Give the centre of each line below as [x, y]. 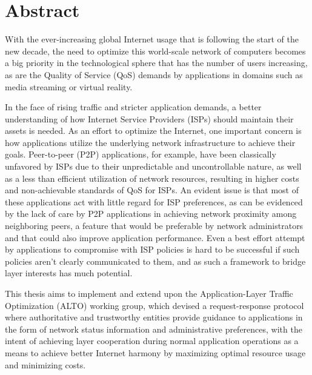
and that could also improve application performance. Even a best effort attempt [155, 237]
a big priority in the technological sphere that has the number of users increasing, [156, 63]
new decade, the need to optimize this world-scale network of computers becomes [155, 51]
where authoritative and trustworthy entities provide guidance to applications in [154, 317]
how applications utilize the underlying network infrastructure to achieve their [150, 142]
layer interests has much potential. [69, 273]
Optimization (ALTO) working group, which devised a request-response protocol [154, 305]
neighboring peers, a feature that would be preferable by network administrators [154, 226]
